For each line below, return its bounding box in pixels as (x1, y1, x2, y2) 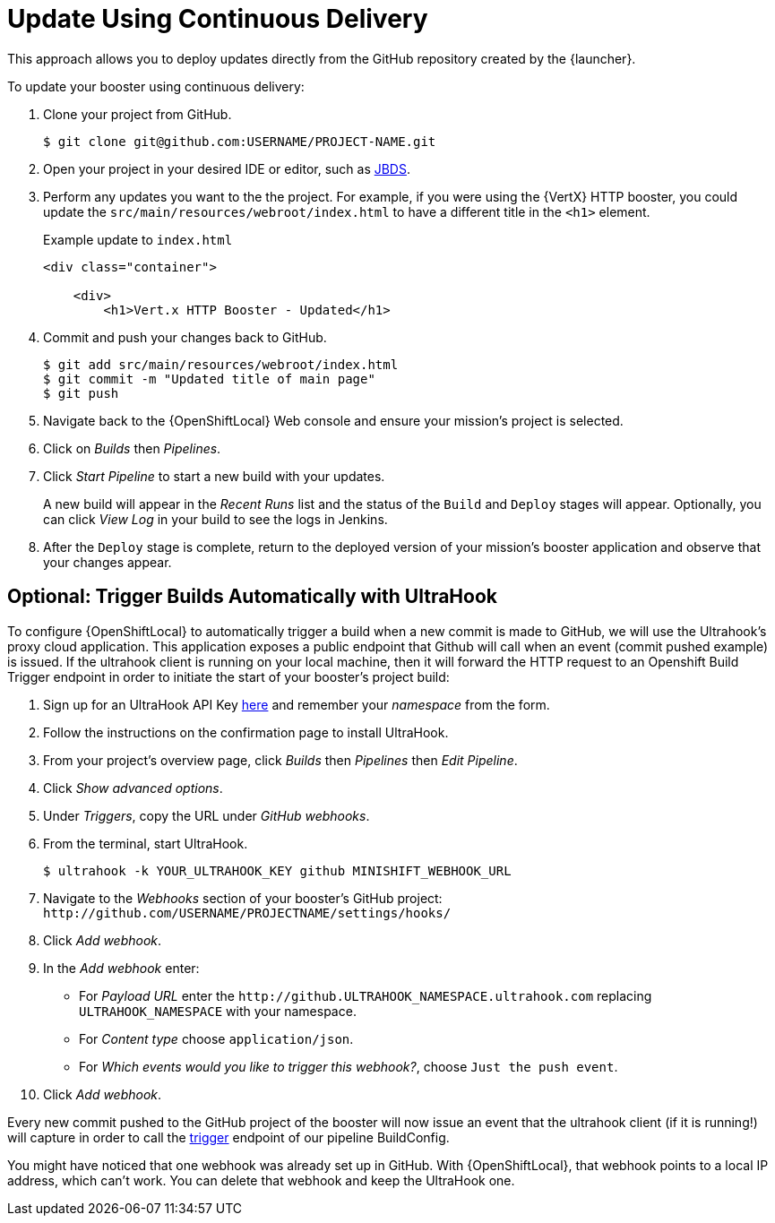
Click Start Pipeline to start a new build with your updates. (43, 468, 385, 484)
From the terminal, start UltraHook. (43, 835, 248, 851)
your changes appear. (43, 554, 172, 570)
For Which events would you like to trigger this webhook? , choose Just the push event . (79, 1058, 618, 1074)
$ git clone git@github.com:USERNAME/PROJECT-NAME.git (43, 133, 436, 149)
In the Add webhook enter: (43, 960, 200, 976)
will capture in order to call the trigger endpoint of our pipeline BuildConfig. (7, 1129, 450, 1145)
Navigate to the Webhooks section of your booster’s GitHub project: (43, 890, 443, 906)
